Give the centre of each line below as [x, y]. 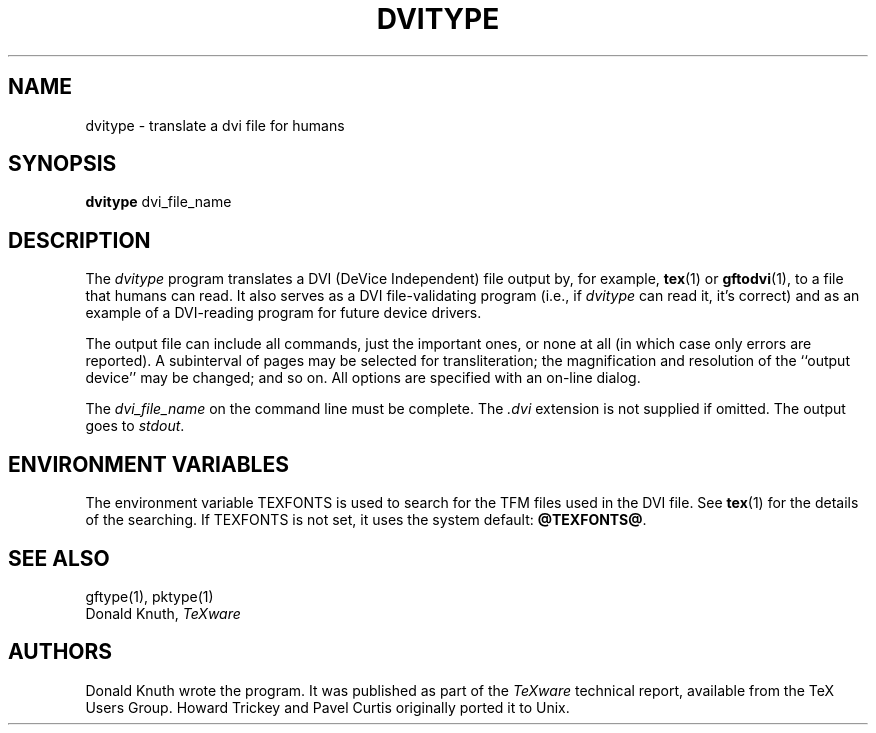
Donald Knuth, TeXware [163, 613]
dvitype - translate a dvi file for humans [215, 125]
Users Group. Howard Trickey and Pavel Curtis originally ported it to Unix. [327, 707]
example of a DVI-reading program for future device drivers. [283, 313]
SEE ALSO [59, 558]
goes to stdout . [135, 426]
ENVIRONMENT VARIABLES [148, 464]
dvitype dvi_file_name [158, 202]
